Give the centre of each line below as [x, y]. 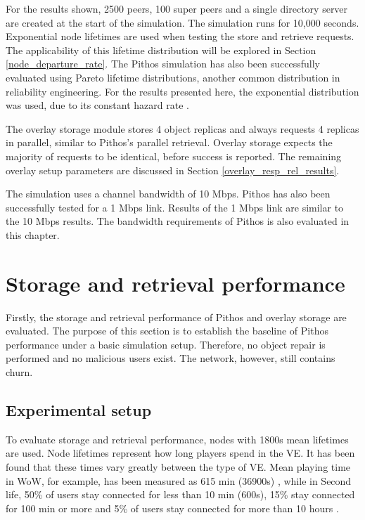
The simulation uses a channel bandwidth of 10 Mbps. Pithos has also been [168, 194]
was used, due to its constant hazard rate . [97, 105]
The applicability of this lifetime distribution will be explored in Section [161, 50]
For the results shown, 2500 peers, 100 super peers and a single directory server [177, 8]
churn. [19, 372]
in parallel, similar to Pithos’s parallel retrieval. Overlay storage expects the [169, 142]
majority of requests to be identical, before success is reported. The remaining [174, 156]
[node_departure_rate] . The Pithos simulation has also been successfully [163, 64]
